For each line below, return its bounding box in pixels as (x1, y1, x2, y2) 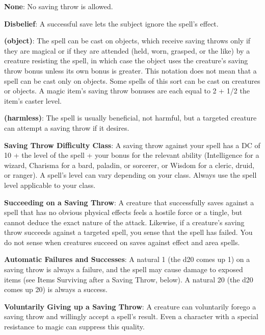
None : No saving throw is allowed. (4, 1, 113, 11)
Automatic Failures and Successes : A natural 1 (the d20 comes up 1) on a (4, 254, 250, 265)
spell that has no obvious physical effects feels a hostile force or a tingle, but (4, 207, 243, 218)
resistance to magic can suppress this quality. (4, 321, 145, 332)
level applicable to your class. (4, 179, 96, 190)
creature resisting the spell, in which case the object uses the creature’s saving (4, 55, 248, 66)
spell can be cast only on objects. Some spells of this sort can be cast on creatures (4, 75, 260, 86)
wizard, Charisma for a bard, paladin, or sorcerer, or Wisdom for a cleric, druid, (4, 159, 255, 170)
